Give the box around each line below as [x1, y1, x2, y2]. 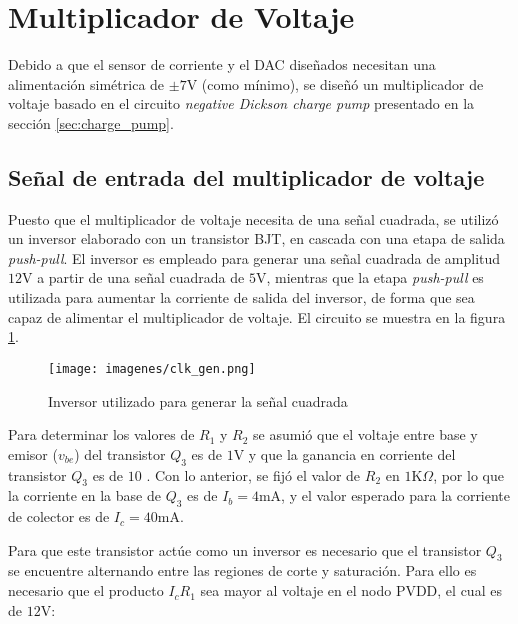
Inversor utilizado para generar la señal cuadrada [48, 390, 348, 411]
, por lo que [433, 464, 504, 485]
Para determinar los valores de [8, 424, 195, 445]
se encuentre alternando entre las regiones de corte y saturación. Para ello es [8, 560, 477, 581]
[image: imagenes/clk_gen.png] [48, 361, 256, 376]
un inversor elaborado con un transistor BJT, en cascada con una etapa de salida [8, 228, 505, 249]
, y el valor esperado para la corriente [281, 485, 511, 506]
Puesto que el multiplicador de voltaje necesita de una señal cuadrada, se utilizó [8, 208, 499, 229]
